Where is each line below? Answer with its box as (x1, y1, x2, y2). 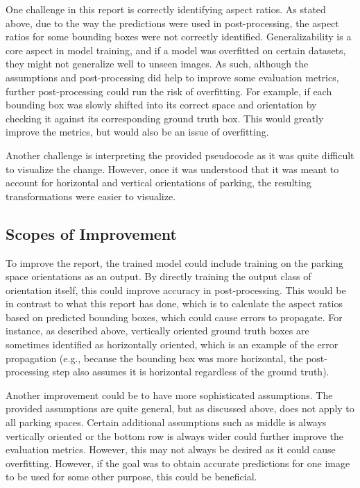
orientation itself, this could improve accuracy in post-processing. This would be (6, 282, 346, 297)
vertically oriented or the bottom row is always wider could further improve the (6, 428, 343, 443)
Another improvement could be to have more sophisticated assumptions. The (6, 387, 333, 402)
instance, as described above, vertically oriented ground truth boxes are (6, 323, 309, 338)
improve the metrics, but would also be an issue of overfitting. (6, 124, 269, 139)
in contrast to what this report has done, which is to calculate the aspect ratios (6, 296, 343, 311)
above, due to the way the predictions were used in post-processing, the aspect (6, 15, 339, 30)
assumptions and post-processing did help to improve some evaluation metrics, (6, 70, 339, 84)
